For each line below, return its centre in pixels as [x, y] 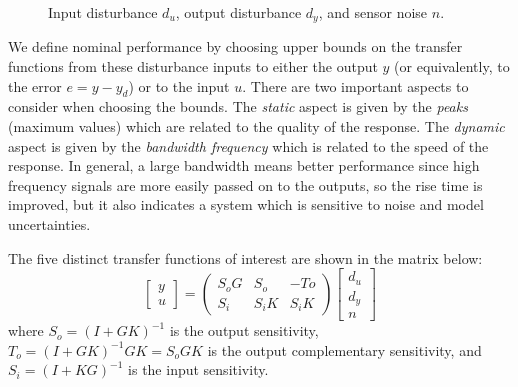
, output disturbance [238, 12]
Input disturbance [103, 12]
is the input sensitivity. [198, 369]
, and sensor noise [373, 12]
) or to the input [179, 85]
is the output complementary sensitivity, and [344, 349]
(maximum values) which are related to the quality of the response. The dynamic [256, 126]
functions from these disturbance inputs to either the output [193, 66]
